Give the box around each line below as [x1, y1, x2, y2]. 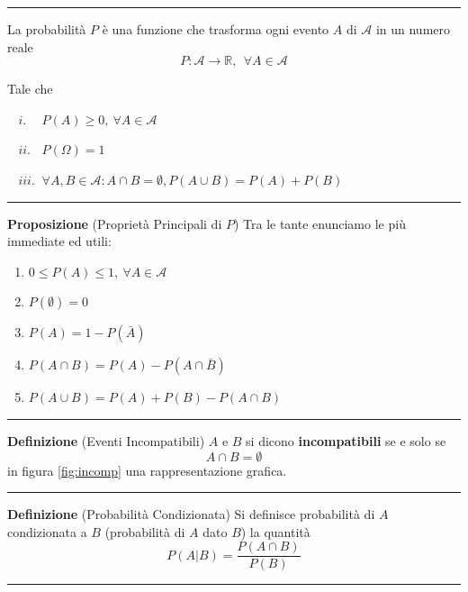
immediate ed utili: [7, 232, 112, 250]
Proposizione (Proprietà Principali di [7, 214, 222, 232]
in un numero [375, 20, 451, 38]
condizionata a [7, 522, 87, 541]
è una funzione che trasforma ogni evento [102, 20, 329, 38]
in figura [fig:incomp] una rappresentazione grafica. [7, 460, 287, 479]
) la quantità [240, 522, 310, 541]
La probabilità [7, 20, 86, 38]
